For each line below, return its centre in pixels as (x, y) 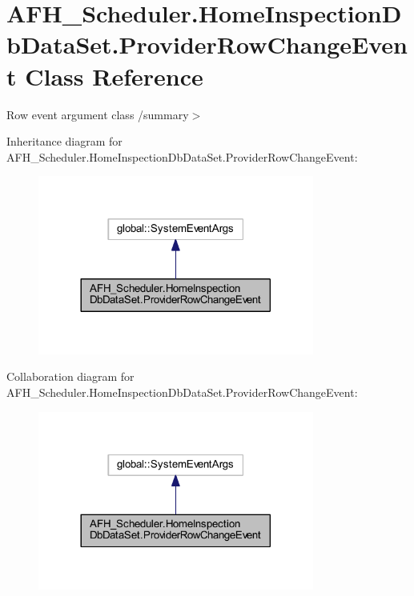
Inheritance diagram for (64, 141)
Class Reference (114, 76)
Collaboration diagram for (70, 376)
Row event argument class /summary (98, 114)
